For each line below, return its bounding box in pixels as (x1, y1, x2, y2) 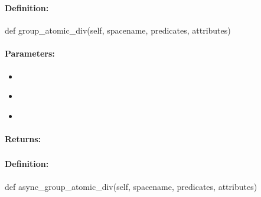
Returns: (5, 132, 41, 145)
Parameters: (5, 47, 55, 60)
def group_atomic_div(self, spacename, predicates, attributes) (5, 24, 231, 37)
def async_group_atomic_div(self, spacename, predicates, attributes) (5, 180, 257, 192)
